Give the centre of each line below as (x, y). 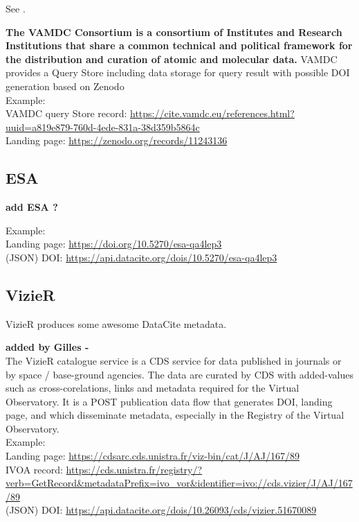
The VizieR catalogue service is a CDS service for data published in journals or (174, 360)
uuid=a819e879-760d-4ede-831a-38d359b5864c (103, 127)
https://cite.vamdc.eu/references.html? (212, 113)
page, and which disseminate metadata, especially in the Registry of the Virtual (175, 415)
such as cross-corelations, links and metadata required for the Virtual (153, 388)
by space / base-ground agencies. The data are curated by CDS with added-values (180, 374)
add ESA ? (32, 207)
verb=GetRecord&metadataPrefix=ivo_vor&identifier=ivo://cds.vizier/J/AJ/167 (179, 483)
